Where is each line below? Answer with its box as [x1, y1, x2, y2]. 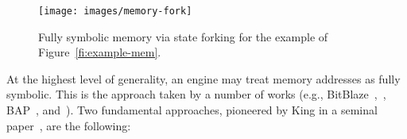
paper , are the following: [6, 117, 131, 133]
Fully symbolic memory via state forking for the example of [38, 28, 328, 44]
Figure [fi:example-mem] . [38, 44, 161, 60]
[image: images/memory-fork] [38, 6, 192, 17]
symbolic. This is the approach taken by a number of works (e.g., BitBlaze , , [6, 86, 386, 102]
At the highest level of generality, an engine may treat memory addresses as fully [6, 70, 401, 87]
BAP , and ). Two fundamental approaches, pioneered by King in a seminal [6, 102, 378, 118]
